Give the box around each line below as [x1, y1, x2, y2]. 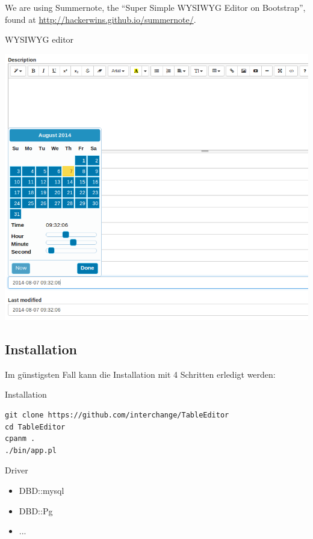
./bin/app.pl [5, 446, 57, 455]
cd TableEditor [5, 422, 66, 431]
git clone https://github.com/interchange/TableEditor [5, 411, 229, 420]
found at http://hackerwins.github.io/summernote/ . [5, 13, 196, 25]
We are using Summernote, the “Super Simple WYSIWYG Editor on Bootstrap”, [5, 1, 306, 13]
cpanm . [5, 434, 36, 443]
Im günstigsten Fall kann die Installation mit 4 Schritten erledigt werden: [5, 368, 276, 380]
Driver [5, 464, 28, 476]
